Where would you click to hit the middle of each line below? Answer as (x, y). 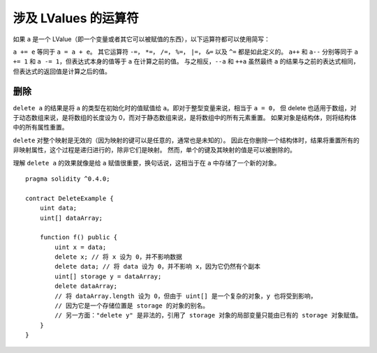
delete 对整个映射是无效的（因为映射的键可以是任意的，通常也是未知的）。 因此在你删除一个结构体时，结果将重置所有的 (186, 140)
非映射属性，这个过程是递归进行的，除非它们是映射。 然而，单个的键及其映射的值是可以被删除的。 (154, 150)
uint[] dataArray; (71, 218)
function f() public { (79, 238)
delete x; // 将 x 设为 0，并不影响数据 (119, 257)
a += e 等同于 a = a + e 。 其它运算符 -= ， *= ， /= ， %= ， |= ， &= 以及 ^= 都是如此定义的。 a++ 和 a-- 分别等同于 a (186, 52)
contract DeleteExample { (70, 198)
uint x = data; (81, 247)
